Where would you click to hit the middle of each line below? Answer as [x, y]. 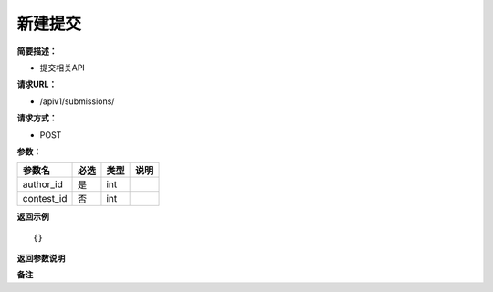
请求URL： [37, 84]
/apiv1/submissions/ [77, 101]
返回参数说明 [41, 258]
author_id [42, 184]
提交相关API [63, 68]
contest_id [45, 199]
